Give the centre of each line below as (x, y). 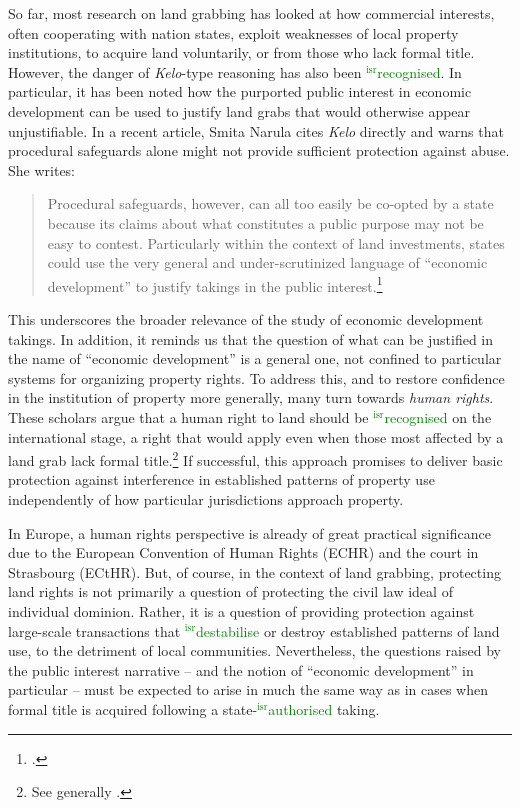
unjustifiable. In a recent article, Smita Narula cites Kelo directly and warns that (256, 130)
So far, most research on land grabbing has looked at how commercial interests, (251, 13)
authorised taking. (324, 708)
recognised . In (419, 71)
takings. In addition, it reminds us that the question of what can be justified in (251, 338)
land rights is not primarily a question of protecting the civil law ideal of (230, 591)
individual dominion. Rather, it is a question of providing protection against (241, 610)
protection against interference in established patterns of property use (221, 479)
